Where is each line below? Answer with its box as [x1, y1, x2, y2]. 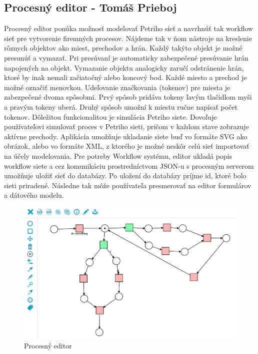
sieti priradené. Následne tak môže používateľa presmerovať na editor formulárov [4, 180, 251, 190]
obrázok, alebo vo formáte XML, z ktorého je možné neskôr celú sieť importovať [4, 141, 249, 151]
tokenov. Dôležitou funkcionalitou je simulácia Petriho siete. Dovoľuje [4, 111, 217, 122]
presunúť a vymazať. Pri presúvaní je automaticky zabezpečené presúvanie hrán [4, 52, 248, 63]
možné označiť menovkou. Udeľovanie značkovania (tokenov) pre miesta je [4, 82, 230, 92]
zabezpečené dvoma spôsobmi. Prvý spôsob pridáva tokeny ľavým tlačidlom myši [4, 92, 252, 102]
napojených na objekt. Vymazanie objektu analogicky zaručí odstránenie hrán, [4, 62, 244, 73]
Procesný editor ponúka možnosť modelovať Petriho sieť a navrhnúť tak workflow [4, 23, 253, 34]
